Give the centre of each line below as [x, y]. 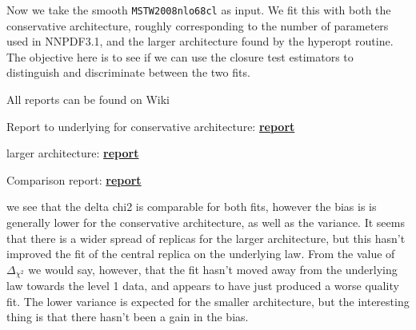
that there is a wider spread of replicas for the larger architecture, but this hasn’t [206, 238]
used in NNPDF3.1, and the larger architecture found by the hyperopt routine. [200, 41]
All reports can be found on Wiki [88, 99]
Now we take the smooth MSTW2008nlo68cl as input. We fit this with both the [199, 10]
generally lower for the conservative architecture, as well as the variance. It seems [206, 222]
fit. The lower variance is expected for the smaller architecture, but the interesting [208, 301]
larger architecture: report [73, 153]
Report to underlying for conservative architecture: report [151, 126]
